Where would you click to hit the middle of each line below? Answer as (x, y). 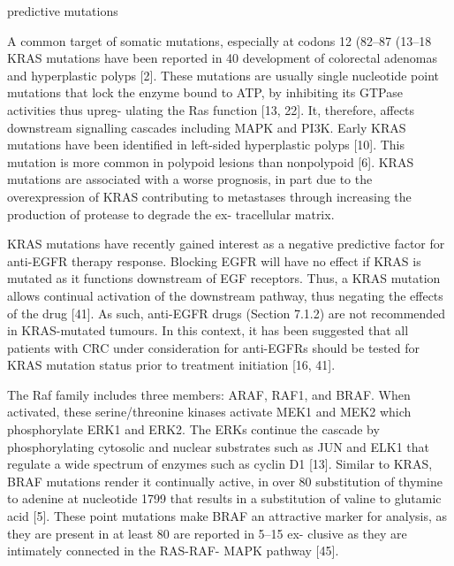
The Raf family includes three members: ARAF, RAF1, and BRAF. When (209, 394)
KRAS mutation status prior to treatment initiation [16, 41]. (171, 365)
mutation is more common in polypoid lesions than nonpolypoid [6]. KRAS (211, 161)
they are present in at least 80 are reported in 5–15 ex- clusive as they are (207, 533)
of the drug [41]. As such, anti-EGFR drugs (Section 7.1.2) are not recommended (227, 313)
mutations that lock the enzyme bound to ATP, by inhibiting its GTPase (205, 92)
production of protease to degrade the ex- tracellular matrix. (171, 214)
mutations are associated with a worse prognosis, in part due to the (190, 179)
